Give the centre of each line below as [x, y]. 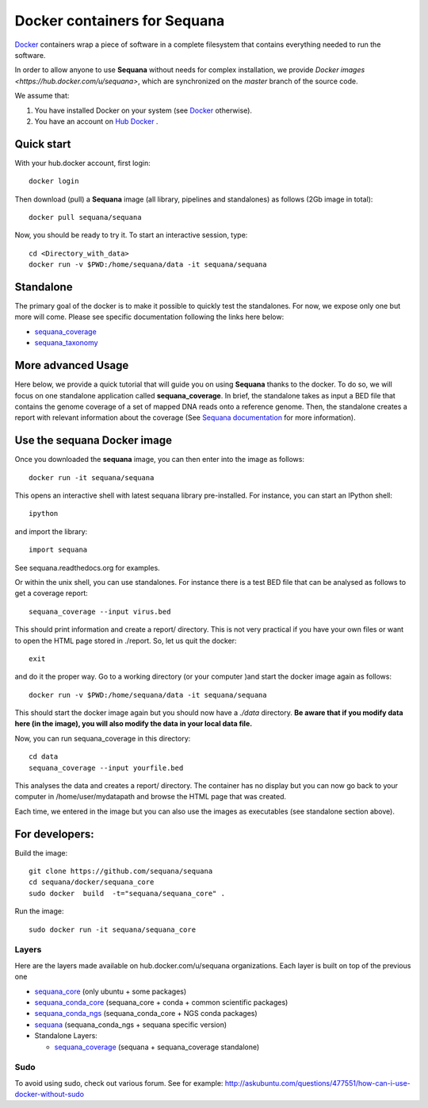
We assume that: [42, 96]
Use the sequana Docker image [93, 441]
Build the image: [41, 852]
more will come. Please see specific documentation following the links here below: [149, 317]
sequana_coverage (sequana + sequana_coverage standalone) [157, 1047]
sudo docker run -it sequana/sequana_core [113, 929]
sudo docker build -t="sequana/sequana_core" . [127, 893]
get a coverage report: [52, 593]
